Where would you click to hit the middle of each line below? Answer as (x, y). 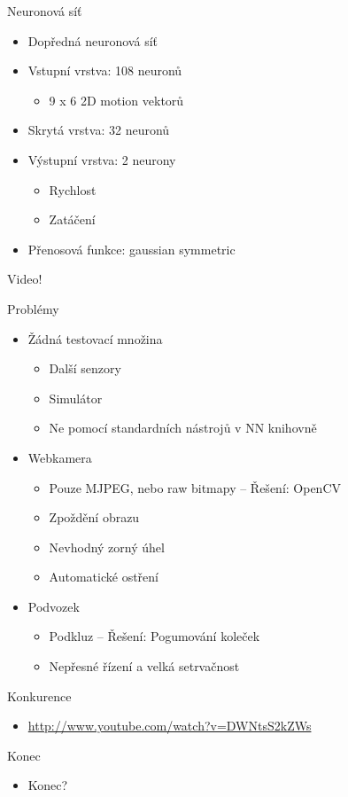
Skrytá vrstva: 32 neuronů (99, 130)
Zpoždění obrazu (94, 517)
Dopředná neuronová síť (93, 40)
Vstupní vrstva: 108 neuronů (105, 70)
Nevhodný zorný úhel (107, 547)
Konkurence (39, 695)
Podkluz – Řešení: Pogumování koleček (155, 636)
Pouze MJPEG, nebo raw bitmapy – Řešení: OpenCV (195, 487)
